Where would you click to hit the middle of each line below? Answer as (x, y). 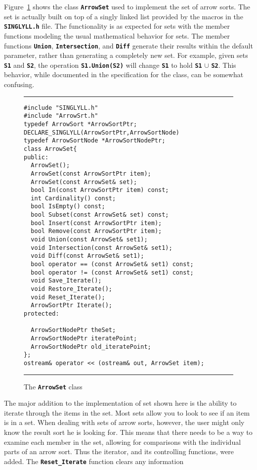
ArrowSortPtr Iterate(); (71, 305)
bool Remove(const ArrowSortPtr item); (96, 231)
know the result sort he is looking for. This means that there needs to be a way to (128, 432)
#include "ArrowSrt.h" (61, 116)
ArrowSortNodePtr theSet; (73, 330)
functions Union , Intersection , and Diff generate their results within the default (128, 45)
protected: (42, 314)
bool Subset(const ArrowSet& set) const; (100, 215)
